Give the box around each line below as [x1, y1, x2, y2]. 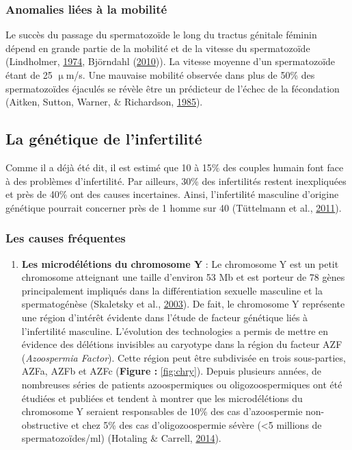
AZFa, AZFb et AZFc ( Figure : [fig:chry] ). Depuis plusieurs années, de [21, 364, 321, 378]
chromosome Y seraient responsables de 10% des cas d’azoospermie [21, 404, 303, 418]
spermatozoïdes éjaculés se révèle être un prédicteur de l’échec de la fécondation [5, 81, 340, 95]
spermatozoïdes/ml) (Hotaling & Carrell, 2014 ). [21, 431, 221, 445]
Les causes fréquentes [5, 229, 126, 247]
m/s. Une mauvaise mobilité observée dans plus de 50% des [66, 68, 315, 82]
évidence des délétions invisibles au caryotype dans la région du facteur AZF [21, 337, 342, 351]
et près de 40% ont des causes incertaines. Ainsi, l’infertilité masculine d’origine [5, 187, 339, 201]
